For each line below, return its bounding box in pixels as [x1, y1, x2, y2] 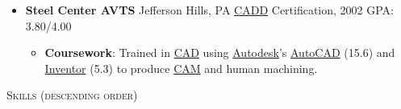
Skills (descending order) [6, 87, 138, 103]
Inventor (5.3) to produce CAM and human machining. [44, 59, 318, 76]
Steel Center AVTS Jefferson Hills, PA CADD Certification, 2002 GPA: [25, 2, 395, 18]
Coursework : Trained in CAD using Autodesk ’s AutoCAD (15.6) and [44, 44, 395, 61]
